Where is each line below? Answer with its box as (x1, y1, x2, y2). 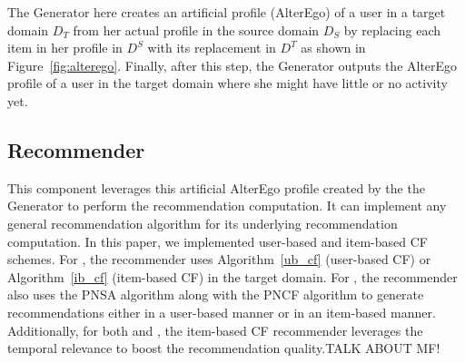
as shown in (301, 38, 366, 57)
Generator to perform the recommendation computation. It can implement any (7, 196, 447, 215)
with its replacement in (147, 38, 276, 57)
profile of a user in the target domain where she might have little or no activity (7, 74, 448, 93)
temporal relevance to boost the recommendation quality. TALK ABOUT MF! (7, 338, 440, 358)
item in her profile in (7, 38, 123, 57)
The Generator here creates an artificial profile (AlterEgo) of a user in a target (7, 3, 446, 21)
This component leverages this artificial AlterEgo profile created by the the (7, 178, 425, 197)
